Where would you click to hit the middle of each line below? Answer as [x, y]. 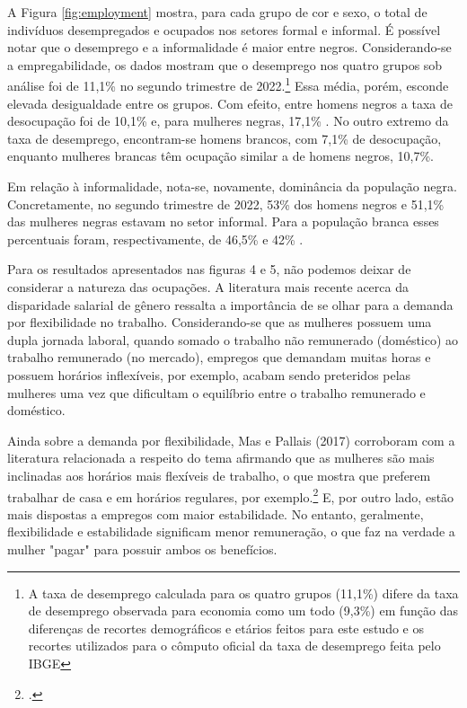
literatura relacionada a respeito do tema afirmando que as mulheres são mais [221, 458]
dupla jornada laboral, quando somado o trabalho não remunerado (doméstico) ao [233, 339]
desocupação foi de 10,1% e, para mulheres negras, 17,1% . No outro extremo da [228, 121]
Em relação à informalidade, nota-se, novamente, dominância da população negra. [232, 186]
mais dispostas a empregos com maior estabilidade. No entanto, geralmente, [216, 513]
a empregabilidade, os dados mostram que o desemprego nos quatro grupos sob [225, 64]
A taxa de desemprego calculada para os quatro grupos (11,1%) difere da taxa [243, 593]
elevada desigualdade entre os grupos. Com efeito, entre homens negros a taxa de [230, 103]
